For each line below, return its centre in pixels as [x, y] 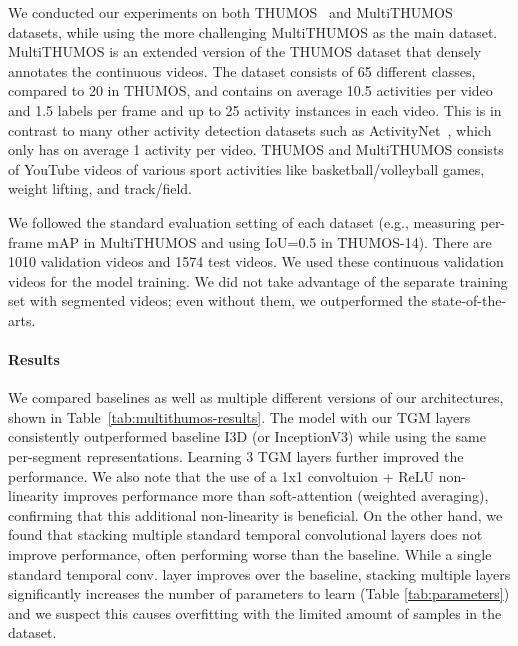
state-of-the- [469, 300]
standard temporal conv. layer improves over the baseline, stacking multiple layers [259, 573]
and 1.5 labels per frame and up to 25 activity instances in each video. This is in [255, 109]
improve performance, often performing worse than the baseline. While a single [250, 554]
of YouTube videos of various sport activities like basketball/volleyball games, [246, 168]
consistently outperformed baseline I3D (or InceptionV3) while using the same [247, 436]
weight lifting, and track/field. [100, 188]
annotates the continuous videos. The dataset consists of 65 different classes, [242, 70]
